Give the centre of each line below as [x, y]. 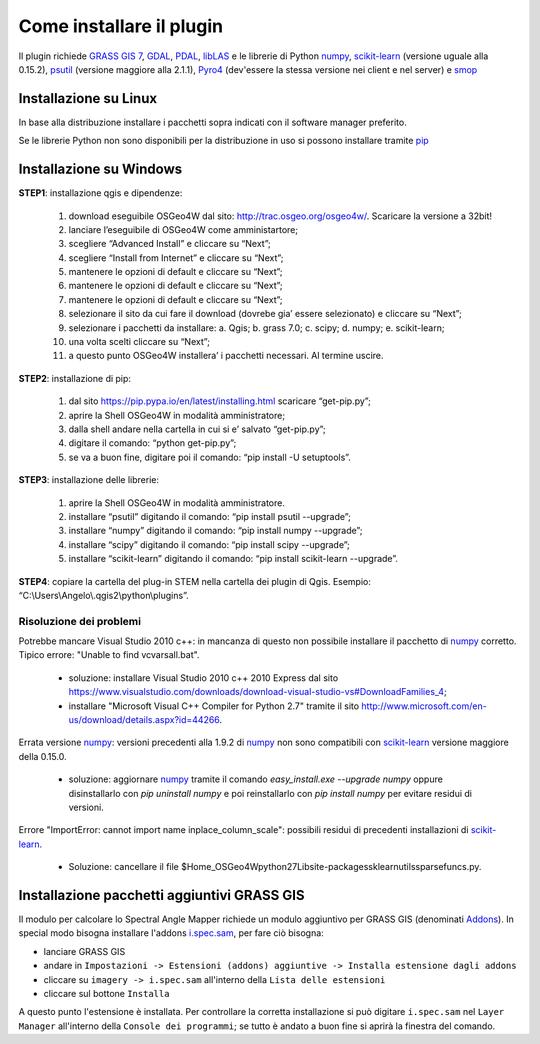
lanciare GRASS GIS [84, 951]
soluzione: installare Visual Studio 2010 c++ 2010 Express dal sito [203, 677]
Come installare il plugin [121, 26]
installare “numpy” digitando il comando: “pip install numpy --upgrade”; [215, 531]
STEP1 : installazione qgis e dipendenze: [100, 193]
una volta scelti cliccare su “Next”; [139, 342]
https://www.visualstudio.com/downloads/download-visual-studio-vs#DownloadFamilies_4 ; [257, 692]
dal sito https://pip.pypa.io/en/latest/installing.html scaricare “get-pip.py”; [220, 401]
